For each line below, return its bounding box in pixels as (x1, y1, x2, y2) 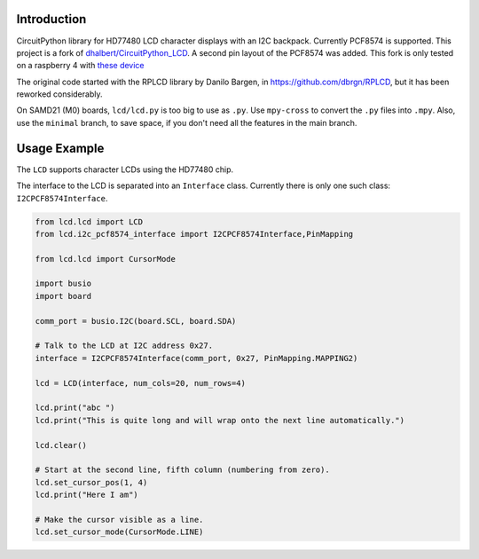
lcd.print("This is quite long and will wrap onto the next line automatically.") (35, 415, 405, 425)
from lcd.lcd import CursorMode (35, 254, 177, 264)
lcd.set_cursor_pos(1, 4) (35, 477, 148, 487)
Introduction (16, 12, 87, 27)
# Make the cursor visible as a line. (35, 515, 204, 524)
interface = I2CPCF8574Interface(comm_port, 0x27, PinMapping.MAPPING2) (35, 353, 358, 363)
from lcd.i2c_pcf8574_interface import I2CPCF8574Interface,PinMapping (35, 229, 354, 239)
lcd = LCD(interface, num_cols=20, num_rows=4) (35, 378, 246, 388)
